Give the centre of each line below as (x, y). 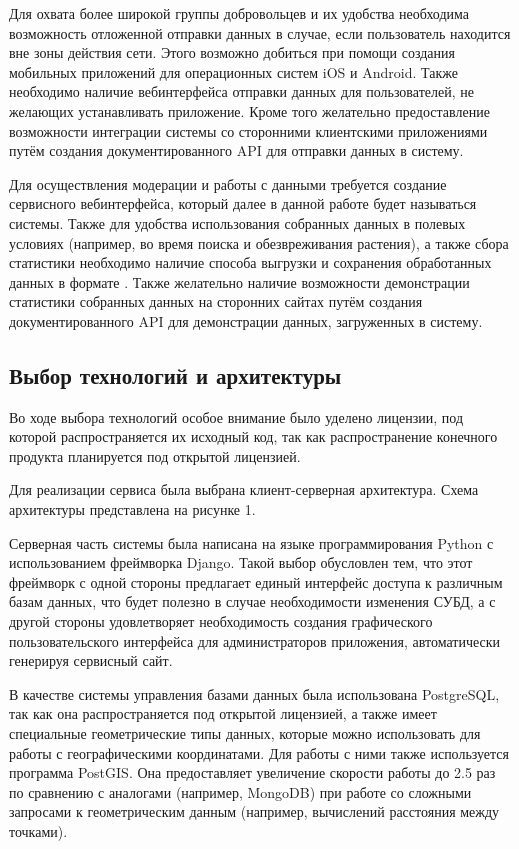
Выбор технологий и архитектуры (175, 374)
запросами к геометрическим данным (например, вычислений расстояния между (254, 811)
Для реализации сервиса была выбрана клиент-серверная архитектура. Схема (244, 489)
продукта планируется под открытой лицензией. (155, 455)
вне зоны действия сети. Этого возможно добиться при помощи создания (232, 52)
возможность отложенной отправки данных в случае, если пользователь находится (260, 32)
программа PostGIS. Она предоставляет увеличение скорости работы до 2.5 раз (252, 772)
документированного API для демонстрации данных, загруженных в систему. (246, 320)
